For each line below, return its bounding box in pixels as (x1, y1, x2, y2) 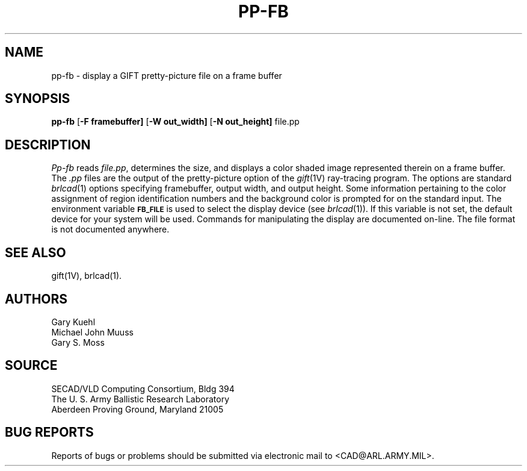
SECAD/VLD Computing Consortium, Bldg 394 (51, 383, 235, 394)
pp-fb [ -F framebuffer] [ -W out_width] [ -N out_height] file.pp (51, 116, 300, 127)
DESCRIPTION (5, 137, 91, 152)
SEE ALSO (5, 245, 66, 260)
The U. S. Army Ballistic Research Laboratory (51, 393, 230, 404)
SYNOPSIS (5, 91, 70, 107)
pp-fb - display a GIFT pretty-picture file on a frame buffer (51, 70, 282, 81)
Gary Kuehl (51, 316, 96, 327)
